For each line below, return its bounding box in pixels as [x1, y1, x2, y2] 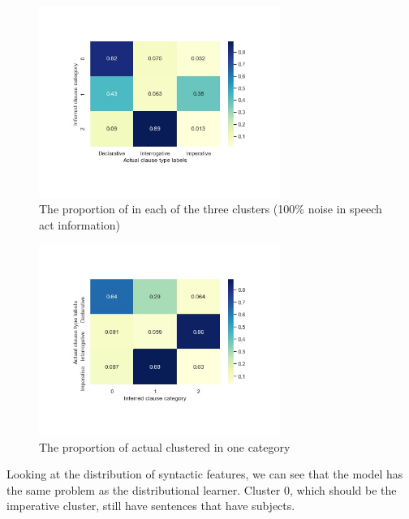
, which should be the [289, 481, 397, 498]
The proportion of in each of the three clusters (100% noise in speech [39, 200, 382, 217]
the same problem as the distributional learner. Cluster [6, 481, 281, 498]
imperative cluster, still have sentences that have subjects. [6, 497, 295, 514]
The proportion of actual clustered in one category [39, 438, 291, 455]
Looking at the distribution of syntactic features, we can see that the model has [6, 465, 403, 483]
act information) [39, 217, 121, 234]
